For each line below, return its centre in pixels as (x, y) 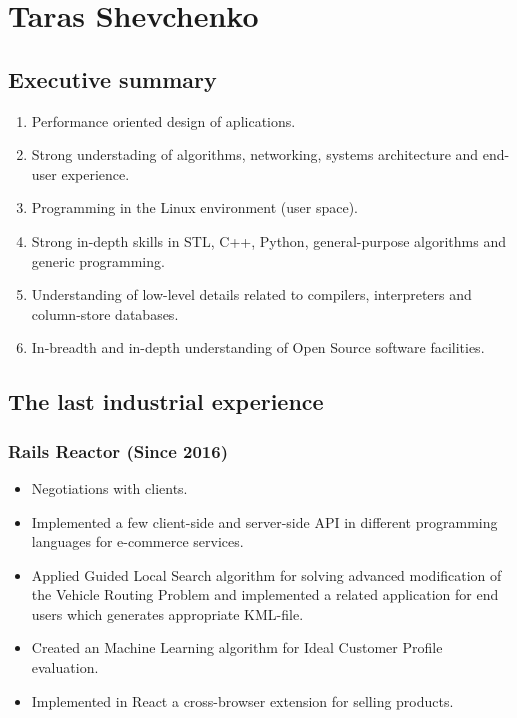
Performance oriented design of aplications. (163, 120)
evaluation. (65, 667)
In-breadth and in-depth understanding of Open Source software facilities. (258, 347)
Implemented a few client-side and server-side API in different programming (264, 521)
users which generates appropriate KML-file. (167, 613)
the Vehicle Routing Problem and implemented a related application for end (265, 594)
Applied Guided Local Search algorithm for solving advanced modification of (266, 574)
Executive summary (112, 78)
